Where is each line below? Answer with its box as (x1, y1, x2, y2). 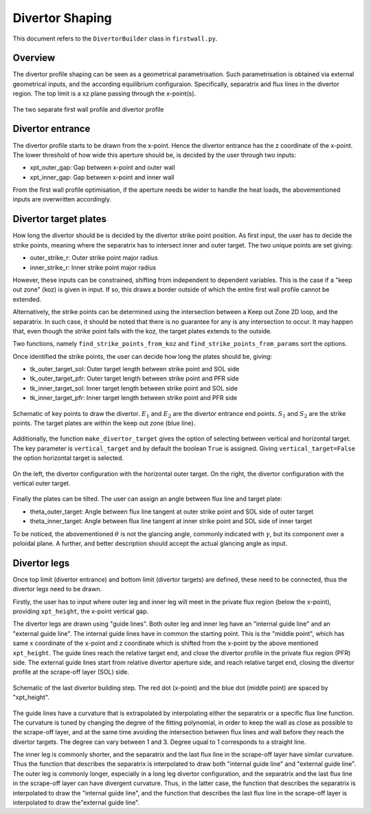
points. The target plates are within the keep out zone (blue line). (12, 419, 196, 428)
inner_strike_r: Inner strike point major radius (30, 263, 157, 272)
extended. (12, 295, 41, 303)
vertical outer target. (12, 478, 71, 487)
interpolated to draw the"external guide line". (12, 798, 140, 807)
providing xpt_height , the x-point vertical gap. (12, 607, 149, 615)
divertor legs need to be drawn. (12, 585, 102, 593)
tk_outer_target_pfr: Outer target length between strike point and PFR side (30, 375, 240, 383)
